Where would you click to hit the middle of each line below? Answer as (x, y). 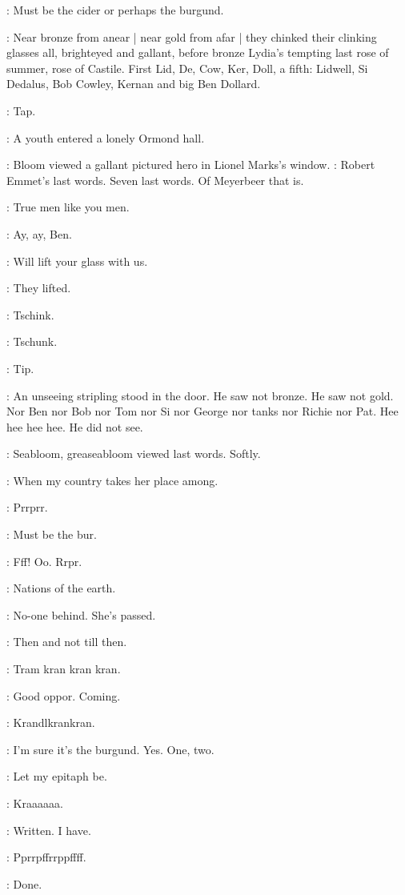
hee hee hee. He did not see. (75, 426)
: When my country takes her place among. (112, 480)
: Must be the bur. (52, 534)
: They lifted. (39, 288)
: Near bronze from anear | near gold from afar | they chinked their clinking (192, 36)
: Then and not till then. (67, 642)
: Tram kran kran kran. (64, 669)
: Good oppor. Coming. (64, 695)
